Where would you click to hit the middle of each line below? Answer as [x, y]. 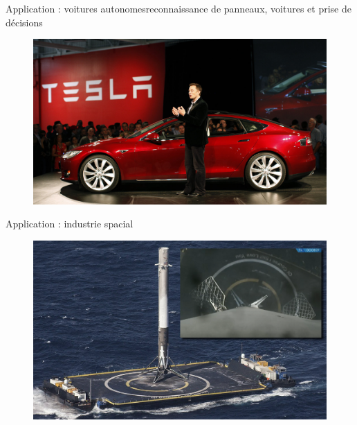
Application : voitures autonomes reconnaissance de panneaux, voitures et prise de [178, 8]
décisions [24, 22]
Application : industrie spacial [70, 224]
